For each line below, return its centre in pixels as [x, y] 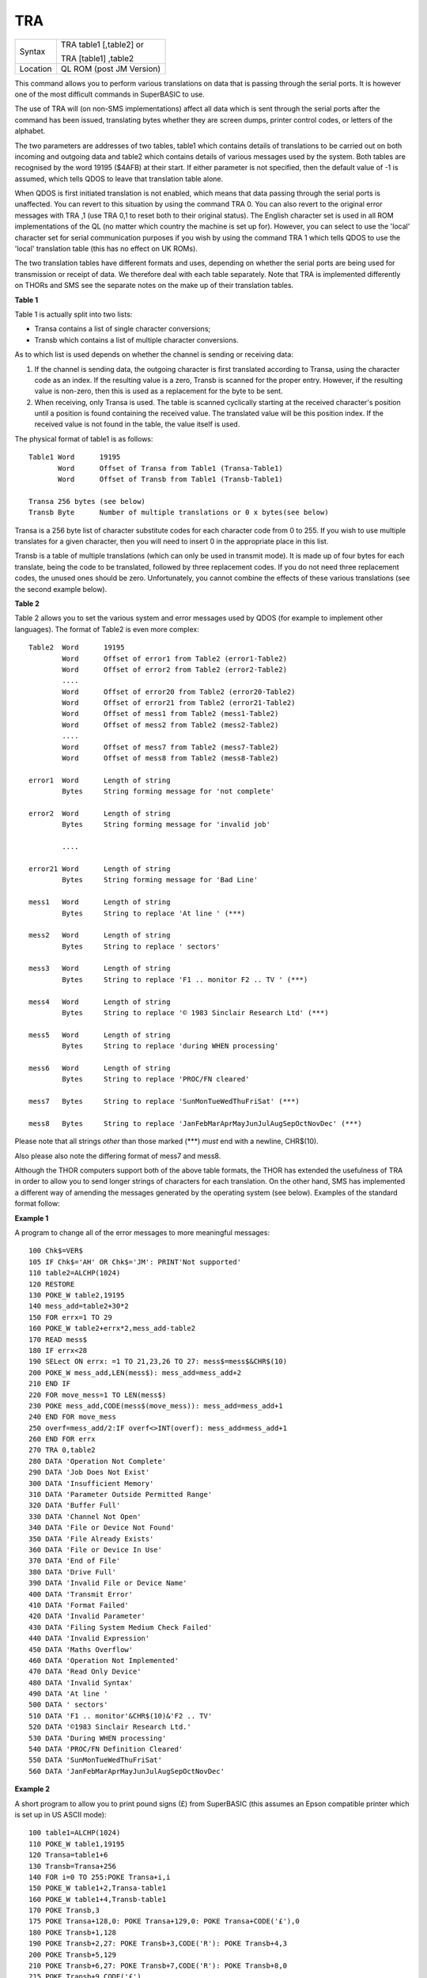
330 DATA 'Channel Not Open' [85, 1516]
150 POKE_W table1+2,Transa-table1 [98, 1888]
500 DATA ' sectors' [68, 1705]
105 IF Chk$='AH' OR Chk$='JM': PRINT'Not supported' [135, 1262]
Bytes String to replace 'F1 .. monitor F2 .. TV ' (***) [185, 980]
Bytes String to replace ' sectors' [141, 946]
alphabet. [30, 131]
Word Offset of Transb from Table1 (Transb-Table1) [171, 479]
